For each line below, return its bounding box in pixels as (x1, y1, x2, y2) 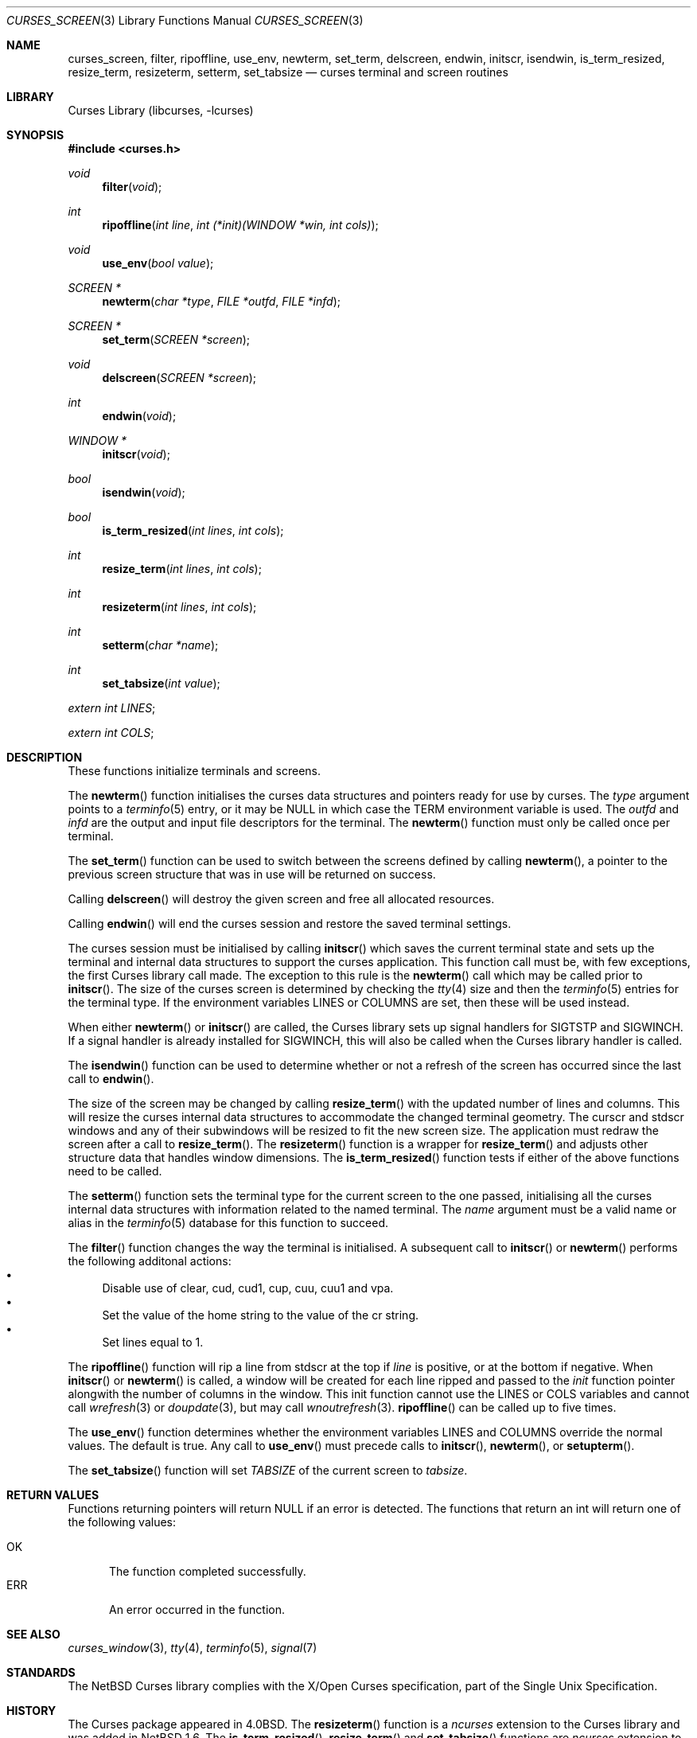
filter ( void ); (102, 180, 162, 193)
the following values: (68, 1515, 176, 1529)
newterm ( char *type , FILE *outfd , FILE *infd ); (102, 294, 341, 308)
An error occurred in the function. (109, 1603, 285, 1616)
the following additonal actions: (68, 1254, 232, 1268)
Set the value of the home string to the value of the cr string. (102, 1308, 419, 1322)
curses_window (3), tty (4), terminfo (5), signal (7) (68, 1641, 317, 1654)
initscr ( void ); (102, 447, 170, 461)
